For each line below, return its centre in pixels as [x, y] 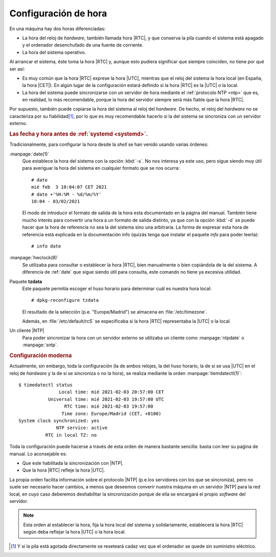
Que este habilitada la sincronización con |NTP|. [73, 463]
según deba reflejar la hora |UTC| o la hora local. [75, 532]
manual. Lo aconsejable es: [38, 454]
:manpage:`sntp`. [40, 345]
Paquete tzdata [26, 281]
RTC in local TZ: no [71, 435]
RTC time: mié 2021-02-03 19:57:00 [109, 406]
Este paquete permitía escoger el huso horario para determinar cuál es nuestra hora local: [117, 288]
